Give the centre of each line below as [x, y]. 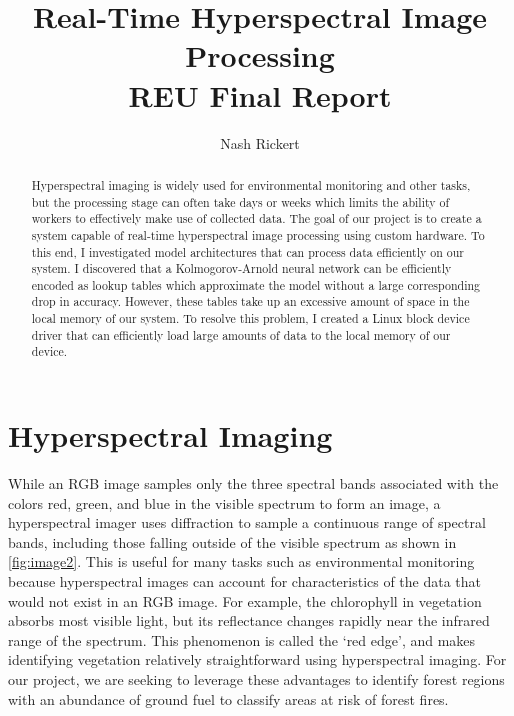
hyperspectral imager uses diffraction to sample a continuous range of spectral [247, 522]
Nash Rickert [260, 142]
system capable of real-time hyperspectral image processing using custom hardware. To [258, 234]
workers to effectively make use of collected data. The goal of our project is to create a [256, 218]
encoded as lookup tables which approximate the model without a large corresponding [256, 284]
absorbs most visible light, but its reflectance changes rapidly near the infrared [249, 620]
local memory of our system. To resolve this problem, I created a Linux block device [250, 318]
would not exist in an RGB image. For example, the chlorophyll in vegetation [245, 600]
